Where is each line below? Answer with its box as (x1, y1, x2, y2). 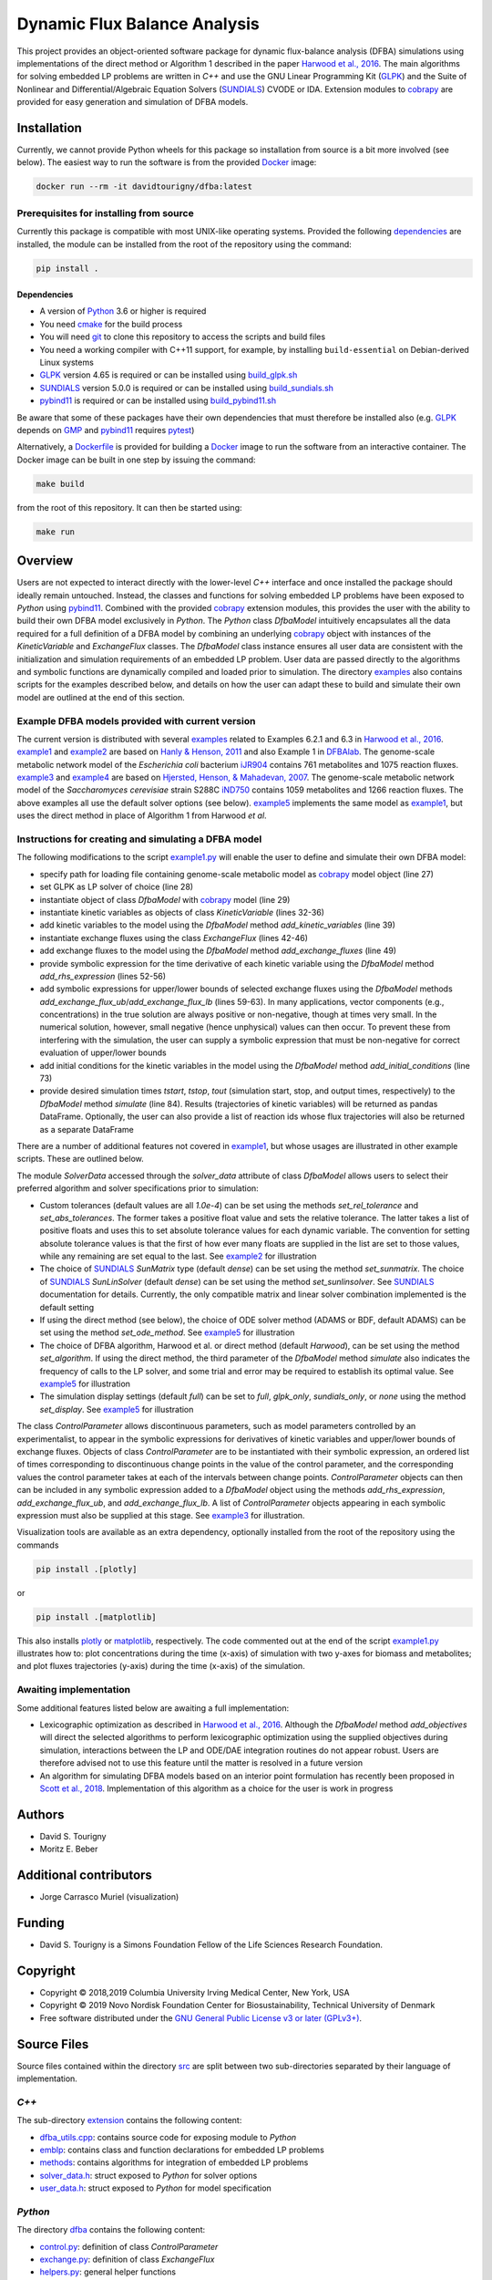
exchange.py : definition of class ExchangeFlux (39, 2254, 215, 2264)
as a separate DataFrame (39, 1124, 134, 1135)
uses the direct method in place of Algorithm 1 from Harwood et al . (16, 810, 268, 821)
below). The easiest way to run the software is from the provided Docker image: (16, 157, 317, 168)
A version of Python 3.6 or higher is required (39, 306, 207, 316)
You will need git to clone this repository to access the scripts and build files (39, 331, 326, 342)
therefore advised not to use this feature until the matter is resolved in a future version (39, 1757, 364, 1768)
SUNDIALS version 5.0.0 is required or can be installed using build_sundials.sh (39, 382, 334, 393)
